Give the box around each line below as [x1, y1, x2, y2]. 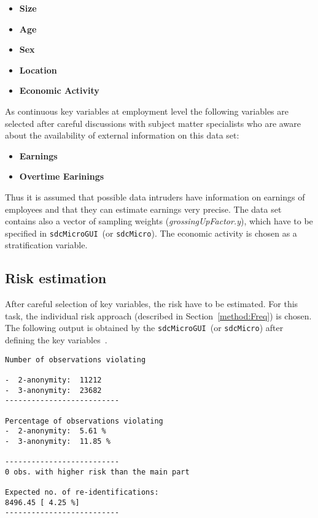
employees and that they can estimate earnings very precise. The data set [5, 202, 282, 215]
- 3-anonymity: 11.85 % [5, 436, 111, 446]
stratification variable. [5, 238, 88, 251]
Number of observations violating [5, 355, 146, 364]
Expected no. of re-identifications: [5, 488, 159, 497]
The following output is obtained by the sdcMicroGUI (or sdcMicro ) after [5, 321, 284, 334]
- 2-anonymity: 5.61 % [5, 427, 106, 436]
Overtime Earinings [19, 170, 104, 183]
